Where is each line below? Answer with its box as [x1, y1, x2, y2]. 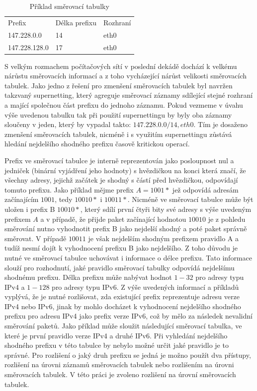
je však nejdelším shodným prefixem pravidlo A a [88, 233, 239, 243]
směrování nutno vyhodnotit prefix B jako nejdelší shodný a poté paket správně [4, 223, 247, 234]
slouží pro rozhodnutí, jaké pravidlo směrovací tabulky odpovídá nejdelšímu [4, 262, 235, 272]
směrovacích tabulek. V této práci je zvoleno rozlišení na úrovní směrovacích [4, 369, 236, 380]
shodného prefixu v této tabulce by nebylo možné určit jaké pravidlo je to [4, 340, 229, 350]
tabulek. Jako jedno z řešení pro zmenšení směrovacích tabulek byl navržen [4, 80, 233, 90]
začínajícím [4, 194, 39, 204]
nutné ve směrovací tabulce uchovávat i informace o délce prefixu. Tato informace [4, 252, 252, 262]
